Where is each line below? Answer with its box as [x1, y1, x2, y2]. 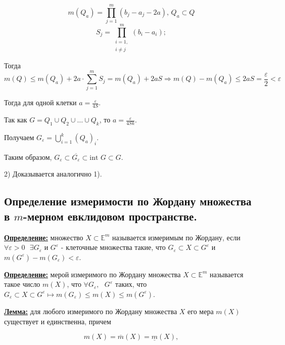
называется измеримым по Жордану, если [112, 232, 241, 242]
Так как [4, 114, 27, 125]
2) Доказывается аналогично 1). [4, 168, 102, 179]
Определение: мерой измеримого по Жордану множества [4, 269, 181, 279]
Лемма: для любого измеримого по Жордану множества [4, 306, 177, 316]
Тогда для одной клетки [4, 97, 77, 108]
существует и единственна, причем [4, 316, 111, 326]
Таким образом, [4, 151, 52, 162]
